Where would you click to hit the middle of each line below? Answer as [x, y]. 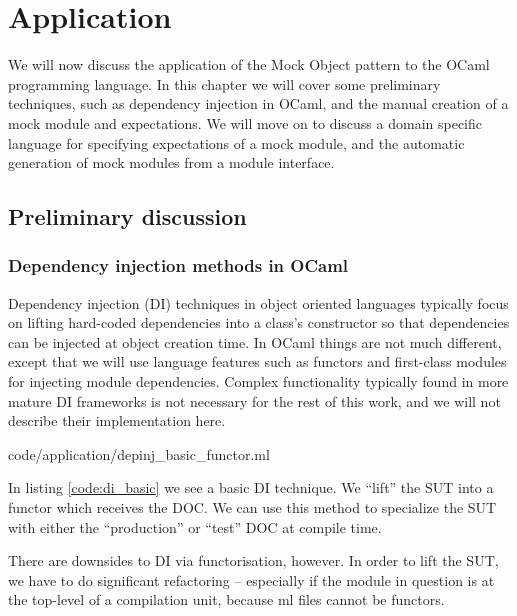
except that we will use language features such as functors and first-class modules [257, 361]
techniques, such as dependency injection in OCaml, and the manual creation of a [258, 103]
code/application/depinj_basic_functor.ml [139, 453]
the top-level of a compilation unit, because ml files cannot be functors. [226, 599]
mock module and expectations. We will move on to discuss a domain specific [245, 122]
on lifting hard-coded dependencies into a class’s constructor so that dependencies [259, 322]
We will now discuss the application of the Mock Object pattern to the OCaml [249, 64]
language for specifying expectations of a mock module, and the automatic [236, 142]
